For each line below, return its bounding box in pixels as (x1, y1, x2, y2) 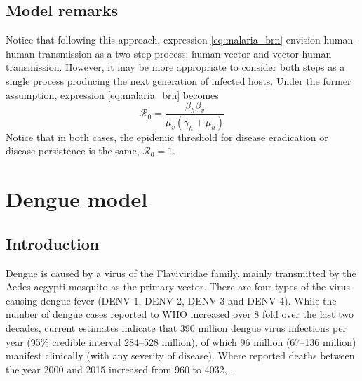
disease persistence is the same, (6, 143, 140, 158)
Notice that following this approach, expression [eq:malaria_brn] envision (6, 32, 321, 47)
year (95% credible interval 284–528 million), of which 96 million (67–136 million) (6, 334, 356, 349)
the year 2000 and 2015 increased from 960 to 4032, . (6, 361, 234, 376)
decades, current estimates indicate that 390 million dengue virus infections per (6, 320, 347, 335)
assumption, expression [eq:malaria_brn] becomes (6, 87, 219, 102)
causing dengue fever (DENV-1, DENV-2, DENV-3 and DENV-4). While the (6, 293, 337, 307)
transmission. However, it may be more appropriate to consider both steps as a (6, 60, 345, 74)
